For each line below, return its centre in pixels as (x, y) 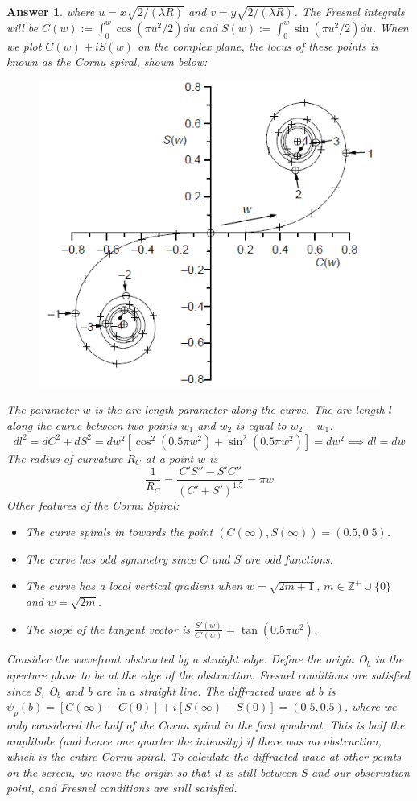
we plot (24, 45)
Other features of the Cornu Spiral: (93, 504)
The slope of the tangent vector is (107, 628)
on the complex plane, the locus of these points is (258, 45)
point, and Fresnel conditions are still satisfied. (122, 788)
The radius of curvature (65, 458)
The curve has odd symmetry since (111, 558)
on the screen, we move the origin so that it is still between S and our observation (208, 772)
